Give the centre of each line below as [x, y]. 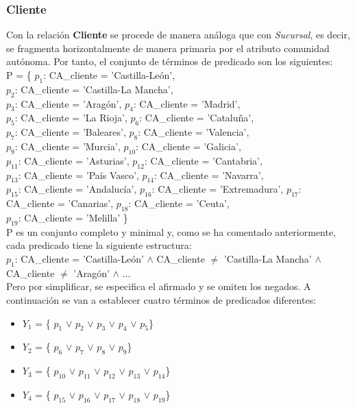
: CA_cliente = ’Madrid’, [187, 103]
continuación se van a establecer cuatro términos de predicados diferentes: [161, 299]
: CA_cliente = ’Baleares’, [70, 132]
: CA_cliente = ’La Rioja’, [71, 118]
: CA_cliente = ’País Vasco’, [78, 175]
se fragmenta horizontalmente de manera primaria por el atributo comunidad [168, 48]
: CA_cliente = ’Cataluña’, [197, 118]
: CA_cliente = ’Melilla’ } [73, 217]
